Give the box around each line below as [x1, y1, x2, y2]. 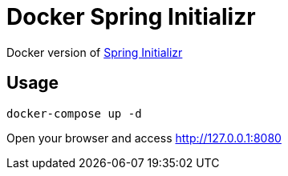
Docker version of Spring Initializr [6, 45, 183, 59]
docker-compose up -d [6, 106, 142, 120]
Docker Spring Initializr [6, 3, 256, 30]
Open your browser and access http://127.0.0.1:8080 [6, 130, 282, 145]
